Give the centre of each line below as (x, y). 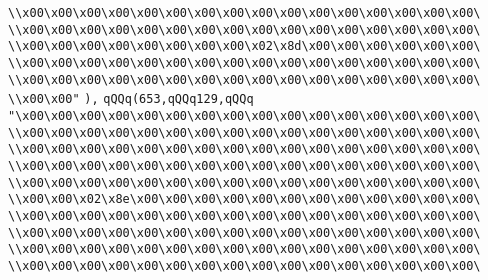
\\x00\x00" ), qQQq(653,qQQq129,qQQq (131, 99)
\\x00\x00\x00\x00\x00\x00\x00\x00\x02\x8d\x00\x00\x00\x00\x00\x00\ (244, 46)
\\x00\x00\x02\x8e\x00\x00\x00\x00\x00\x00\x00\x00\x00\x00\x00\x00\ (244, 199)
